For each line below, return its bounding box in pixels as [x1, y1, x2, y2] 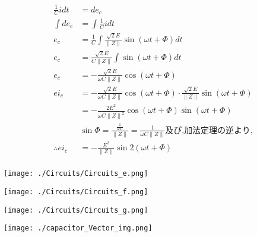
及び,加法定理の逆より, [165, 126, 253, 135]
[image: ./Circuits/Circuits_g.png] [4, 206, 148, 214]
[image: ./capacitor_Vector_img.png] [4, 224, 153, 233]
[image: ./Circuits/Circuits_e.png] [4, 169, 148, 178]
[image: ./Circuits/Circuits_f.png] [4, 188, 148, 197]
